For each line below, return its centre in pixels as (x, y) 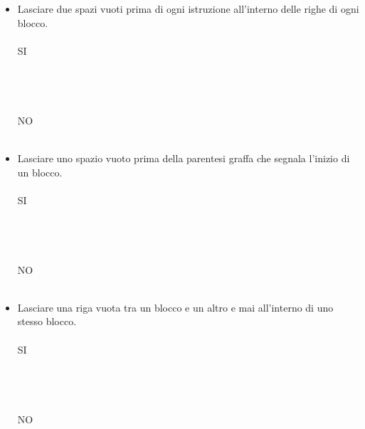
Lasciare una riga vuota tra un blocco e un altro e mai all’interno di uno (175, 307)
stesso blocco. (47, 321)
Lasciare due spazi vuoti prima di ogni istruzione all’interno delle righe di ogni (188, 9)
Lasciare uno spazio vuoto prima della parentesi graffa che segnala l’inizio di (184, 158)
